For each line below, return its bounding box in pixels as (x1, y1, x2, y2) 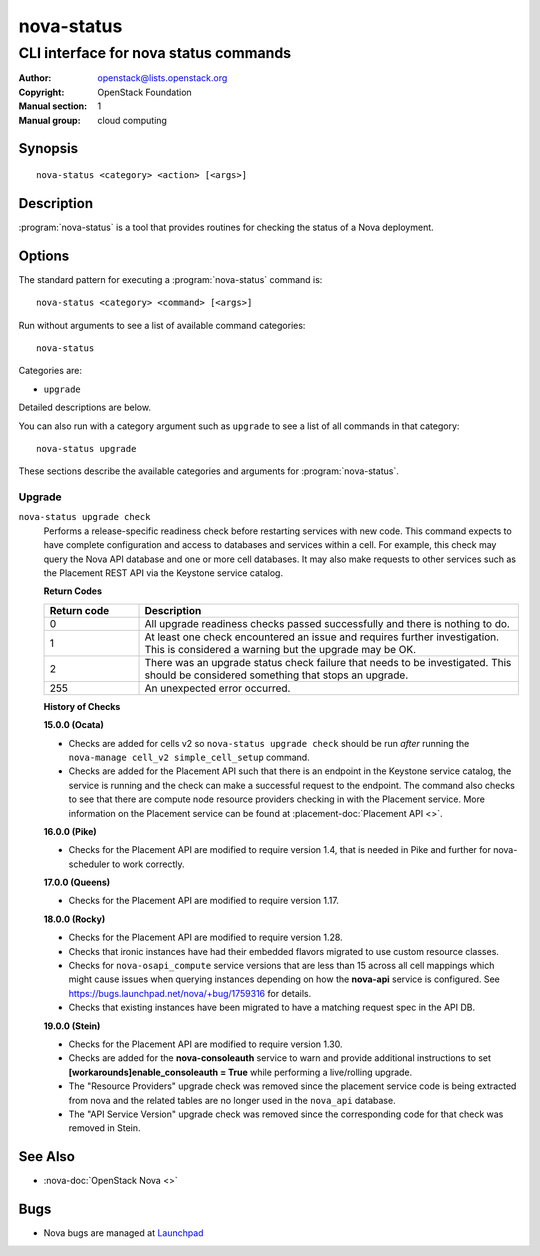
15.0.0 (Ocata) (43, 719, 104, 731)
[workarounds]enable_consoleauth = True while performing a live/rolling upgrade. (68, 1066, 413, 1078)
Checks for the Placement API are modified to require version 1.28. (68, 931, 344, 944)
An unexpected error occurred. (144, 681, 291, 695)
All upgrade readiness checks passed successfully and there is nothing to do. (144, 616, 510, 630)
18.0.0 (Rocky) (43, 913, 106, 925)
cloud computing (97, 114, 167, 126)
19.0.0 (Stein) (43, 1020, 101, 1032)
